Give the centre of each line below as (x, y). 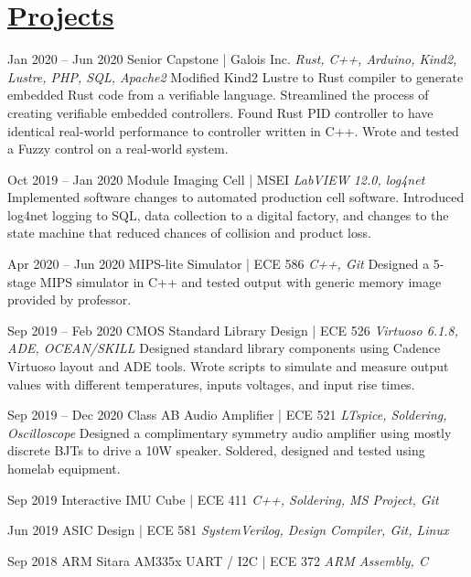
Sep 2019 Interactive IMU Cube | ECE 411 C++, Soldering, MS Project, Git (223, 499)
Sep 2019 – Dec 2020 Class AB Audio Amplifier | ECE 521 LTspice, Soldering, (227, 415)
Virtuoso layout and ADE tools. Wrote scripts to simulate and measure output (228, 366)
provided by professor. (70, 299)
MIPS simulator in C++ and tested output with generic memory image (241, 281)
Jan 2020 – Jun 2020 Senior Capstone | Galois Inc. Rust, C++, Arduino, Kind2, (232, 59)
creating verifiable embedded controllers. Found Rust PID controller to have (220, 112)
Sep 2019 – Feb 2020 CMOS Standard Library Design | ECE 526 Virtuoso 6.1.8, (233, 330)
